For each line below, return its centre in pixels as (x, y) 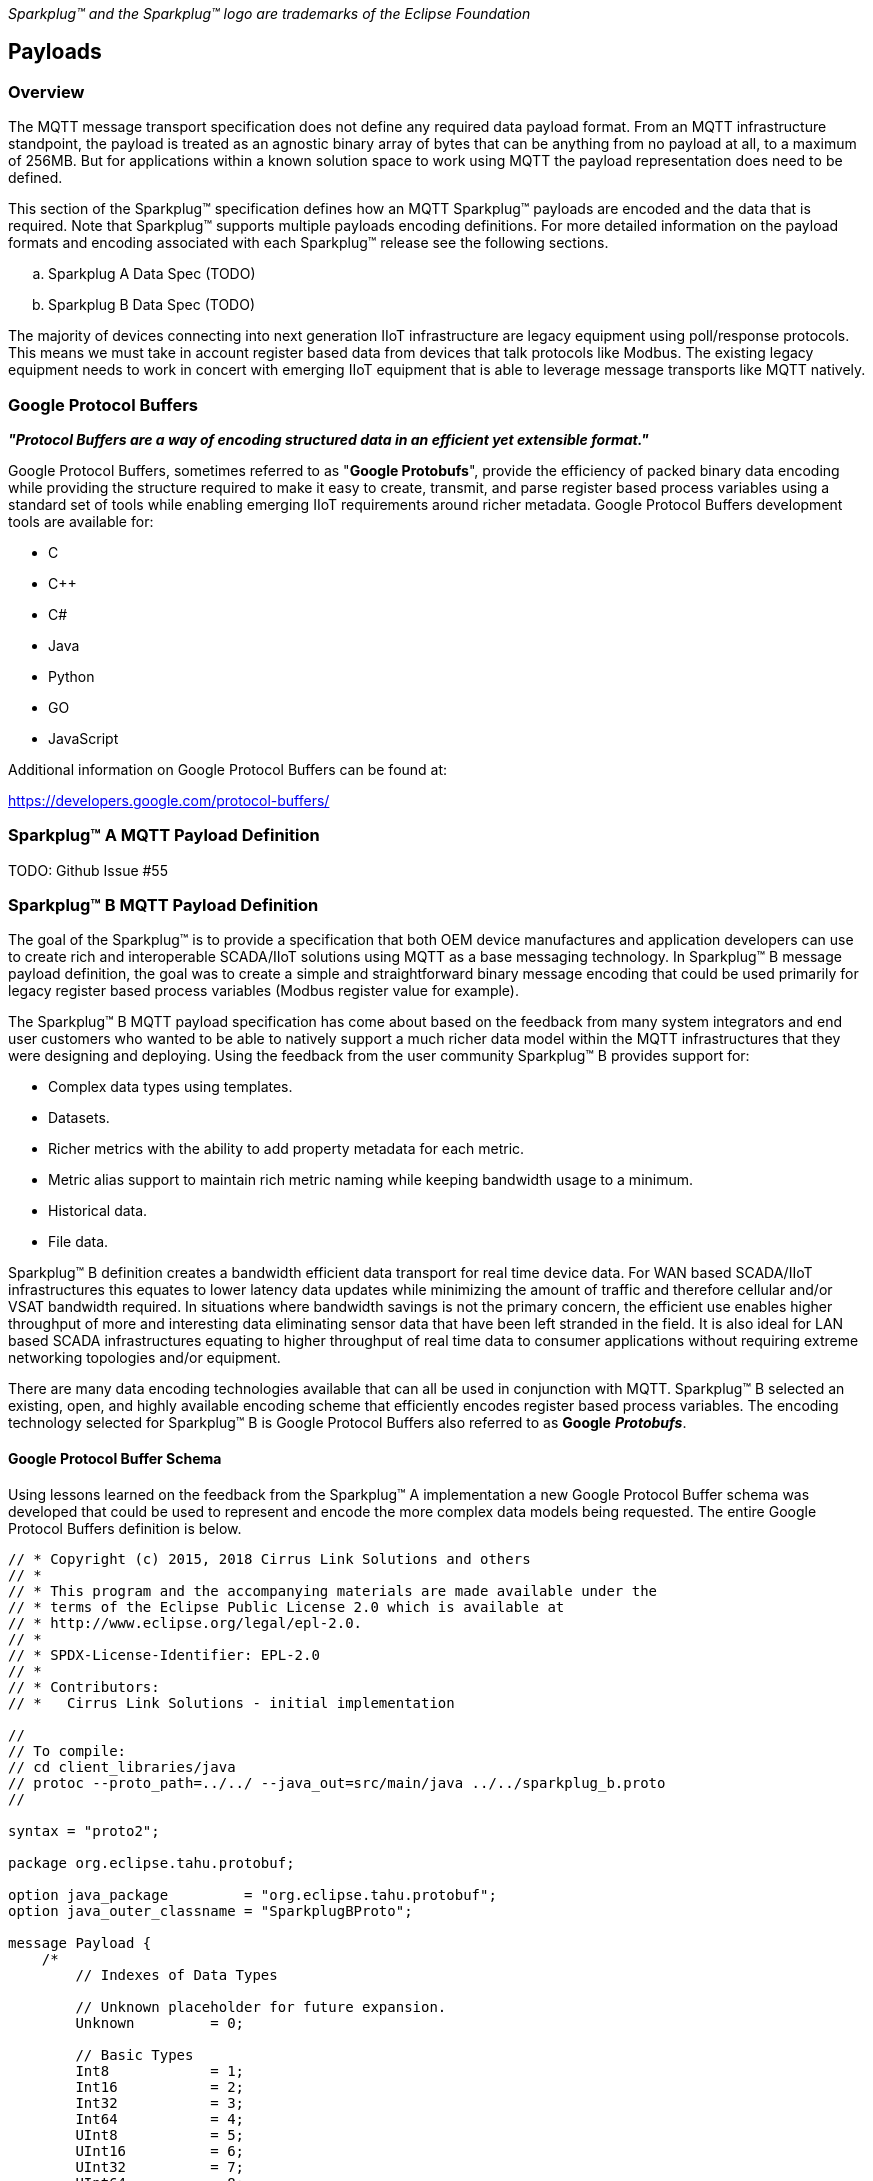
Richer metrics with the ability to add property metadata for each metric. (286, 1149)
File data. (78, 1242)
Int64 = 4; (160, 2118)
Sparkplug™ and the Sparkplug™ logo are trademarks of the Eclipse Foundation (269, 13)
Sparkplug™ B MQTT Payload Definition (163, 905)
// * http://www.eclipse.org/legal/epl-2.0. (185, 1622)
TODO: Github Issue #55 (88, 870)
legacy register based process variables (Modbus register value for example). (263, 991)
